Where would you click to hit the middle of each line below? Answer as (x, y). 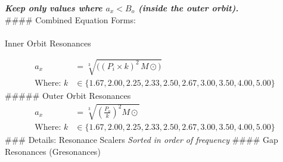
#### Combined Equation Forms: (70, 19)
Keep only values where (54, 8)
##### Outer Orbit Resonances (68, 95)
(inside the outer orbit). (189, 8)
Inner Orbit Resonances (48, 43)
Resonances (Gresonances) (53, 151)
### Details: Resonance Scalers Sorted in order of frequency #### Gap (141, 140)
